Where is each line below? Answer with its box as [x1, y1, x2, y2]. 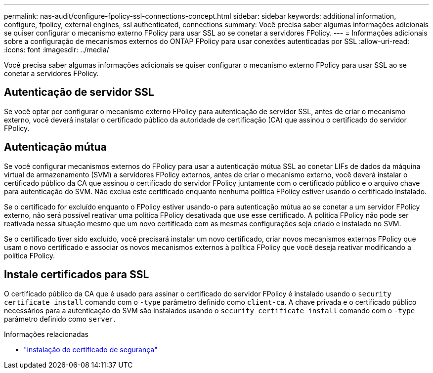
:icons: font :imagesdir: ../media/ [4, 45, 109, 54]
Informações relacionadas [4, 330, 88, 338]
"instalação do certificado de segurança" [24, 345, 158, 354]
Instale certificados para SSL [4, 268, 149, 281]
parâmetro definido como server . [4, 314, 116, 323]
